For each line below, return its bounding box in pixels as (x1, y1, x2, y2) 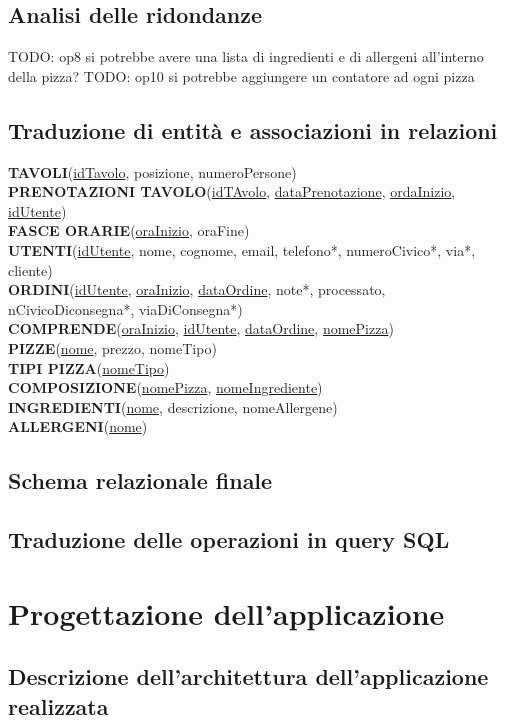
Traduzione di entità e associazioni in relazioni (8, 114, 498, 145)
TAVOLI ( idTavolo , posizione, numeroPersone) (8, 161, 297, 182)
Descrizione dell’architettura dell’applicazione (8, 661, 489, 692)
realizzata (8, 690, 109, 721)
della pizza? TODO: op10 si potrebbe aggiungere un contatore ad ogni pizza (8, 65, 475, 86)
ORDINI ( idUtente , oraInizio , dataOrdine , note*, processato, (8, 279, 386, 300)
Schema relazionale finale (8, 465, 273, 496)
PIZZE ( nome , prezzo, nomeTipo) (8, 337, 217, 358)
